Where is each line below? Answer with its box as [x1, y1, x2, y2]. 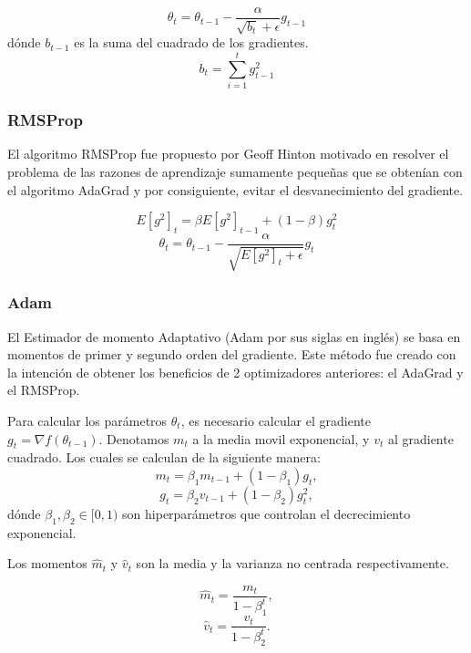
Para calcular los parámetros [7, 411, 168, 430]
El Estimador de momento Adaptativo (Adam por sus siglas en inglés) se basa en [7, 326, 461, 346]
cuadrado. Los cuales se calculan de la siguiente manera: [7, 448, 321, 467]
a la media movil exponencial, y [192, 429, 370, 448]
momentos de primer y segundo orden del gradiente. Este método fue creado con [7, 345, 456, 364]
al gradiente [387, 429, 454, 448]
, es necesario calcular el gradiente [180, 411, 371, 430]
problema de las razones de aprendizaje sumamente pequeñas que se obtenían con [7, 161, 463, 181]
